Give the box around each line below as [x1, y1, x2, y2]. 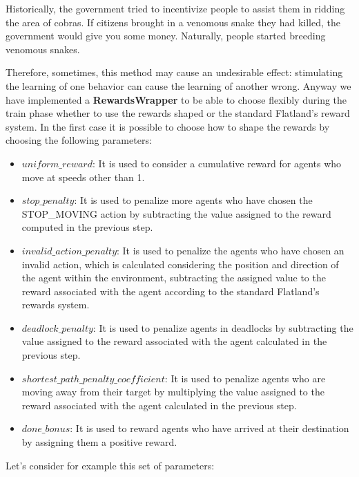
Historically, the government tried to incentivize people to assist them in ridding [6, 1, 345, 15]
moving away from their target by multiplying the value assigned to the [21, 384, 324, 399]
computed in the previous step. [21, 220, 153, 234]
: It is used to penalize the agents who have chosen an [117, 243, 345, 257]
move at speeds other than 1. [21, 169, 145, 184]
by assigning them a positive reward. [21, 435, 177, 449]
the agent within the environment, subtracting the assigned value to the [21, 270, 326, 285]
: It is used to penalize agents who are [164, 371, 326, 385]
